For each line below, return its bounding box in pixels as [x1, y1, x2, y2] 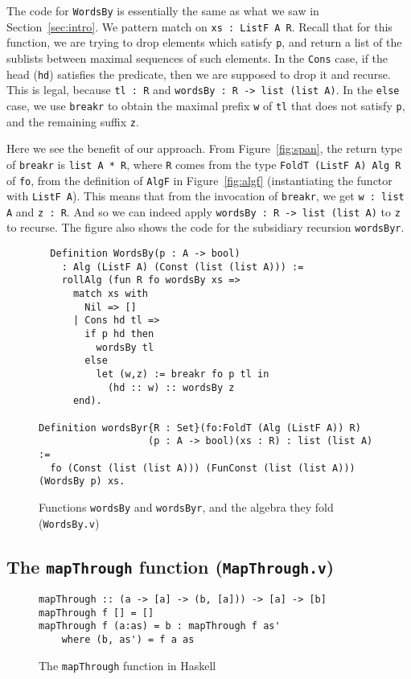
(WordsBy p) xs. [39, 475, 125, 488]
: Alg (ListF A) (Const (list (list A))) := [61, 261, 304, 273]
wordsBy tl [96, 341, 154, 353]
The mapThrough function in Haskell [39, 656, 216, 673]
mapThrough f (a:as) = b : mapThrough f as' [39, 620, 281, 632]
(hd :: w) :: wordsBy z [107, 381, 235, 393]
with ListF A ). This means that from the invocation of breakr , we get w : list [6, 187, 405, 204]
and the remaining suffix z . [6, 113, 139, 130]
